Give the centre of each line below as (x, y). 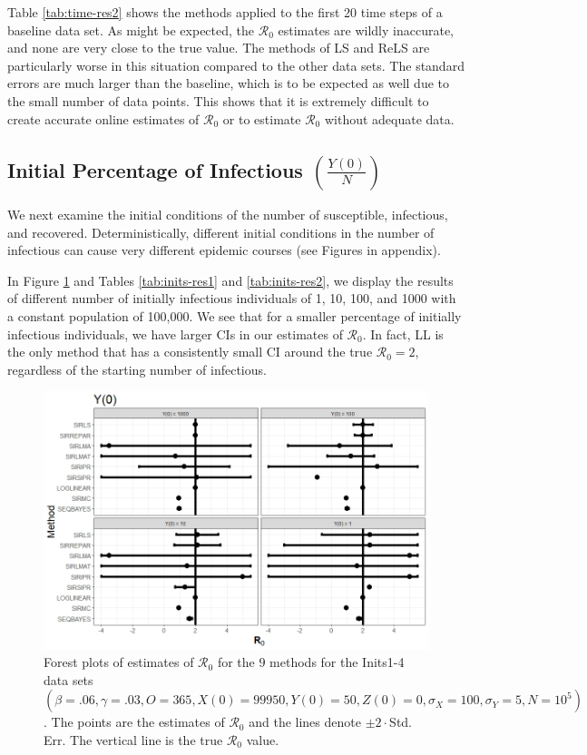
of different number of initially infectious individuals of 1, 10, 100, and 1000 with (232, 298)
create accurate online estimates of (103, 118)
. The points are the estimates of (134, 722)
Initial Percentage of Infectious (155, 169)
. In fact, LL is (403, 333)
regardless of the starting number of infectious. (137, 369)
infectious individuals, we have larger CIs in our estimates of (175, 333)
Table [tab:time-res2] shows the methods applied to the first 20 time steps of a (225, 12)
